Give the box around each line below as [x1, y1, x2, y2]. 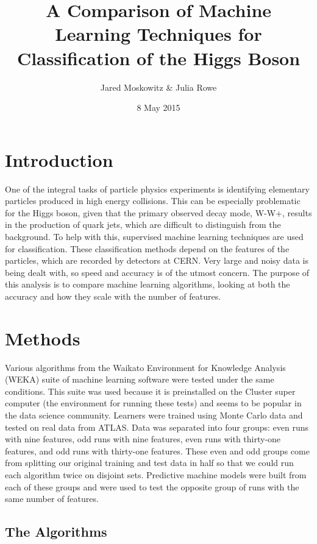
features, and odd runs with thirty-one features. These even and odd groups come [5, 444, 310, 457]
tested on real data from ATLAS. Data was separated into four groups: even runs [5, 420, 309, 433]
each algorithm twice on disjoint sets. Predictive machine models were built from [5, 468, 307, 481]
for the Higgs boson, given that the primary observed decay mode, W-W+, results [5, 206, 312, 219]
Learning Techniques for [55, 21, 262, 46]
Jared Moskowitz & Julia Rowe [100, 80, 217, 93]
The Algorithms [5, 522, 107, 541]
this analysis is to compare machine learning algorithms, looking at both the [5, 278, 290, 291]
